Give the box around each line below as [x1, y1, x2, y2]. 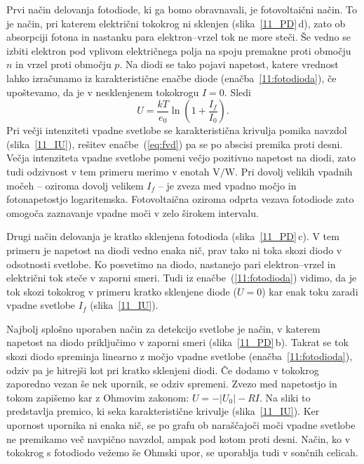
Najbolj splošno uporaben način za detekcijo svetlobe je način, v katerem [6, 321, 321, 336]
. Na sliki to [259, 390, 311, 404]
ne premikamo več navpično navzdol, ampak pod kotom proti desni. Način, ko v [6, 431, 351, 446]
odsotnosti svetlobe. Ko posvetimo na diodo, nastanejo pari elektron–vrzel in [6, 256, 336, 271]
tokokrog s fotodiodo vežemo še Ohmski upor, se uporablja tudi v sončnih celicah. [6, 445, 358, 460]
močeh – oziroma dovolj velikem [6, 178, 144, 192]
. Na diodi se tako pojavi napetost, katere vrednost [119, 57, 339, 72]
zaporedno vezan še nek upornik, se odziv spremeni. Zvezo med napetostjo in [6, 376, 337, 391]
